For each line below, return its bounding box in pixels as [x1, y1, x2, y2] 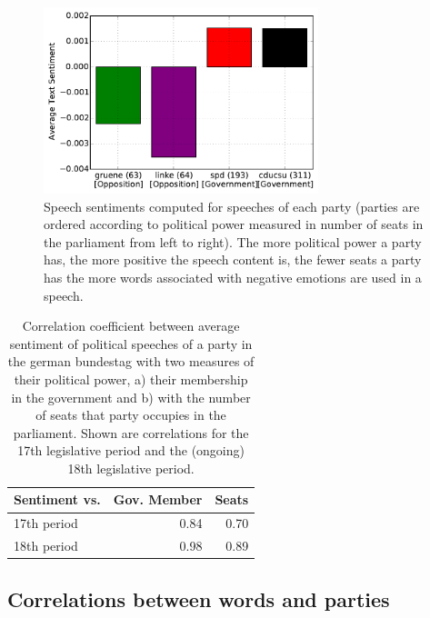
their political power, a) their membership [14, 369, 248, 388]
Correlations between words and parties [7, 584, 390, 613]
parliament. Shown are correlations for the [13, 423, 249, 442]
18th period [14, 536, 78, 555]
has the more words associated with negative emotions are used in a [44, 267, 422, 286]
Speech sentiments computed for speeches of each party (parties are [44, 196, 420, 215]
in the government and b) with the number [11, 387, 251, 406]
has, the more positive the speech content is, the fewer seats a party [44, 250, 422, 269]
